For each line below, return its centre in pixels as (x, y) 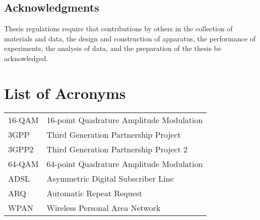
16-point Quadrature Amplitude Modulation (125, 120)
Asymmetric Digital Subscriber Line (110, 178)
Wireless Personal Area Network (104, 207)
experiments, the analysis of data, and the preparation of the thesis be (113, 48)
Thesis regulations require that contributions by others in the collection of (118, 29)
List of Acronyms (65, 93)
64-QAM (23, 163)
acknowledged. (26, 58)
